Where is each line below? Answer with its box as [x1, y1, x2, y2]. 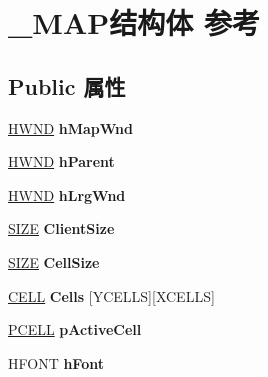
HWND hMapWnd [8, 117, 133, 138]
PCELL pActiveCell [8, 319, 142, 340]
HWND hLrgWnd [8, 184, 126, 205]
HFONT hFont [8, 352, 104, 373]
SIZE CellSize [8, 251, 100, 272]
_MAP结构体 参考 [8, 2, 260, 43]
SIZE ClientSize [8, 218, 115, 239]
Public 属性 [8, 70, 126, 101]
